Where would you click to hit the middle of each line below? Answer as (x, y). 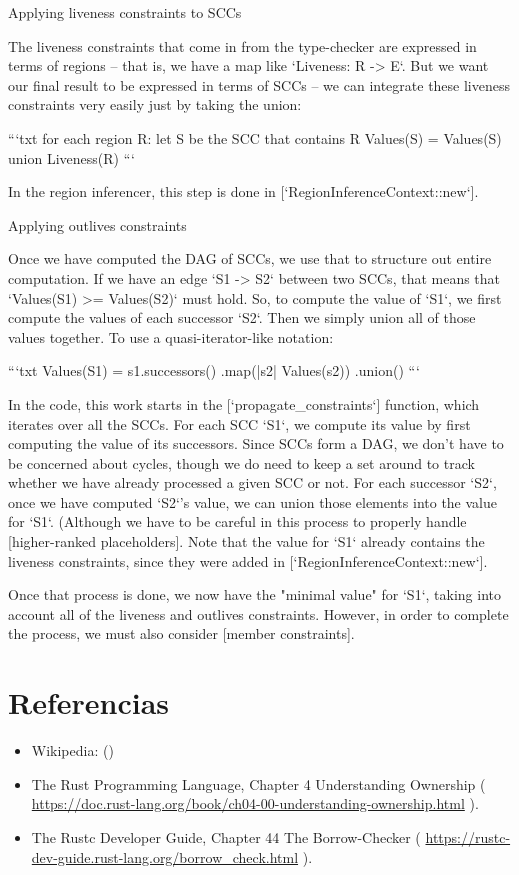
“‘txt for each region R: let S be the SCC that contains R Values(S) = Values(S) (255, 137)
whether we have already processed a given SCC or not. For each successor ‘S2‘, (252, 482)
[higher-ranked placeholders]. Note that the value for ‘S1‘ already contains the (246, 541)
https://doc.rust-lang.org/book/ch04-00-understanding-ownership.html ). (255, 803)
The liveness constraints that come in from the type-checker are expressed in (242, 45)
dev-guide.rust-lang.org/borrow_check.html (165, 856)
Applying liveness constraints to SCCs (125, 12)
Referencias (89, 702)
